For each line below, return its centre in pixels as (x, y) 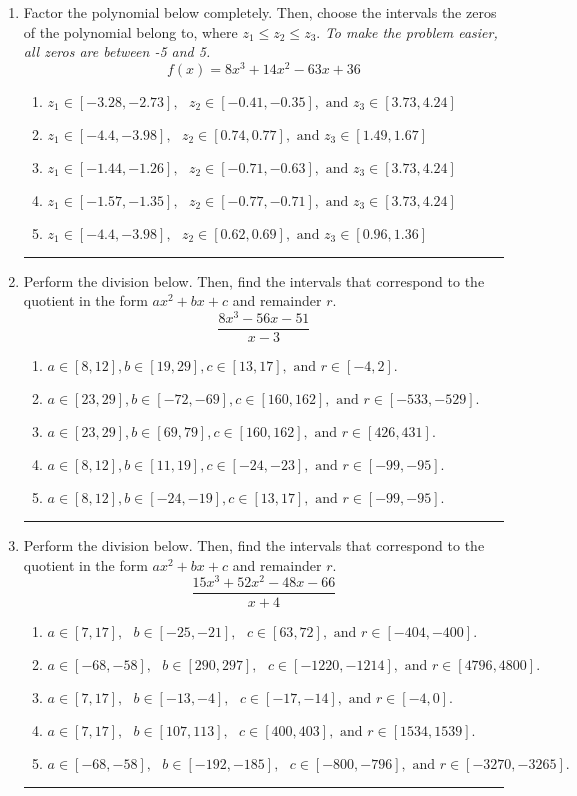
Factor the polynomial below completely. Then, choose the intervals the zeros (260, 12)
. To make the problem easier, (407, 31)
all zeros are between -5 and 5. (117, 51)
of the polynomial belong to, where (130, 31)
